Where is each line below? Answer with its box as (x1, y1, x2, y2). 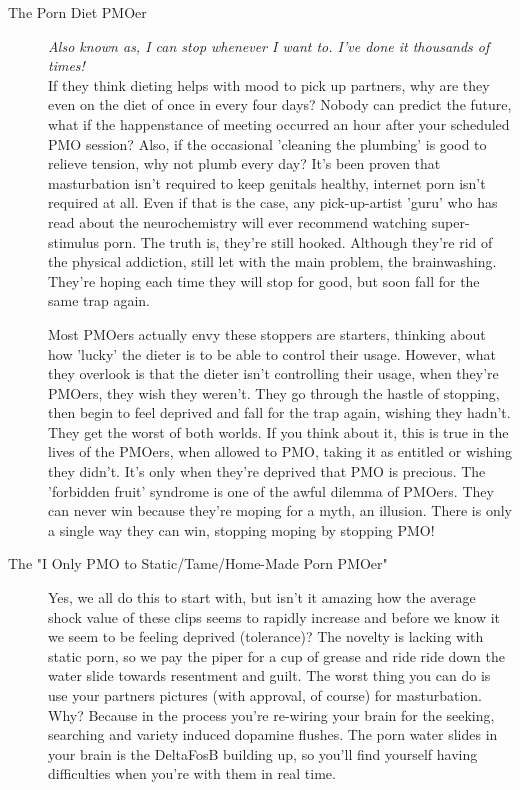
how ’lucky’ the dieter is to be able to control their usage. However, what (48, 343, 496, 364)
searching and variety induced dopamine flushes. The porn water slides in (48, 724, 498, 745)
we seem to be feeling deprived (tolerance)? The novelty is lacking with (48, 626, 484, 647)
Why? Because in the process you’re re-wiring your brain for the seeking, (48, 704, 495, 725)
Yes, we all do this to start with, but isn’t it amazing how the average (48, 587, 476, 608)
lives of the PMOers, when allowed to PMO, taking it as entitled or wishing (48, 441, 512, 462)
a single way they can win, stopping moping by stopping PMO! (48, 519, 435, 540)
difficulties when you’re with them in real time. (48, 763, 336, 784)
